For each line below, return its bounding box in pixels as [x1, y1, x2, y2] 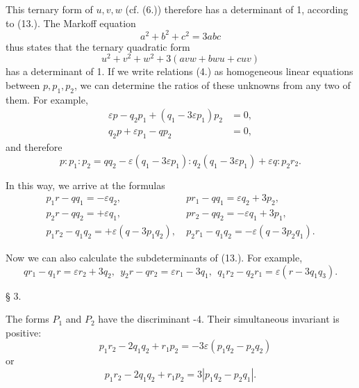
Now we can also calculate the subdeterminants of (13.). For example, [6, 250, 303, 265]
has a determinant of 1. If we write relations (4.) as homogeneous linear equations [6, 64, 353, 79]
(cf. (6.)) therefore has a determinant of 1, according [125, 2, 349, 16]
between [6, 77, 40, 92]
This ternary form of [6, 2, 93, 16]
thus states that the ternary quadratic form [6, 39, 190, 54]
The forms [6, 312, 49, 326]
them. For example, [6, 92, 88, 106]
